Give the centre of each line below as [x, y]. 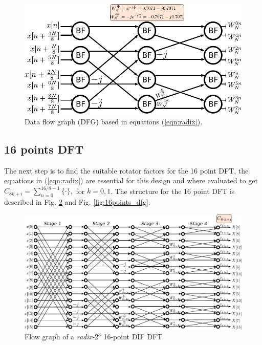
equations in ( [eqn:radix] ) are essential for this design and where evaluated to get [131, 180]
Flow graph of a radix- [60, 337]
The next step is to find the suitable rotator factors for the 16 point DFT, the [126, 170]
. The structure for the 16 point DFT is [173, 191]
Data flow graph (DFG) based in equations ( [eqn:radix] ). [114, 121]
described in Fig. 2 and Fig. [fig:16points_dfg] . [77, 202]
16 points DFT [44, 149]
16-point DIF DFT [133, 337]
